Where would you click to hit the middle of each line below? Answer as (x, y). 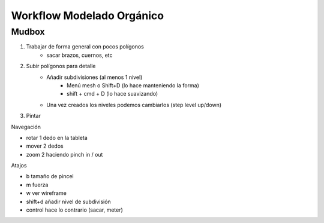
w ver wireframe (46, 193)
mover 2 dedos (45, 146)
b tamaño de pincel (50, 176)
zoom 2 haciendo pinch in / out (64, 154)
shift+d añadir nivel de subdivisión (68, 201)
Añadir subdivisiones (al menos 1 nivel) (94, 77)
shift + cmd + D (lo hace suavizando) (112, 94)
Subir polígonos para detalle (61, 66)
